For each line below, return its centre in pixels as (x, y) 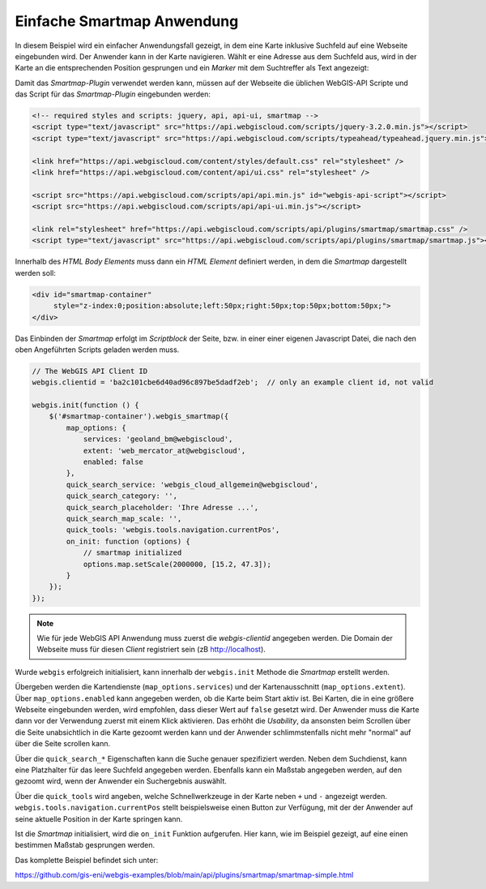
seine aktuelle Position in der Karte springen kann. (99, 818)
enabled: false (113, 462)
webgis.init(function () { (85, 405)
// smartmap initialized (132, 553)
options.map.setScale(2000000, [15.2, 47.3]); (177, 564)
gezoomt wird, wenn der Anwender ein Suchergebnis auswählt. (121, 781)
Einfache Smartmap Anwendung (127, 21)
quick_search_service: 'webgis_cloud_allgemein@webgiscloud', (192, 484)
